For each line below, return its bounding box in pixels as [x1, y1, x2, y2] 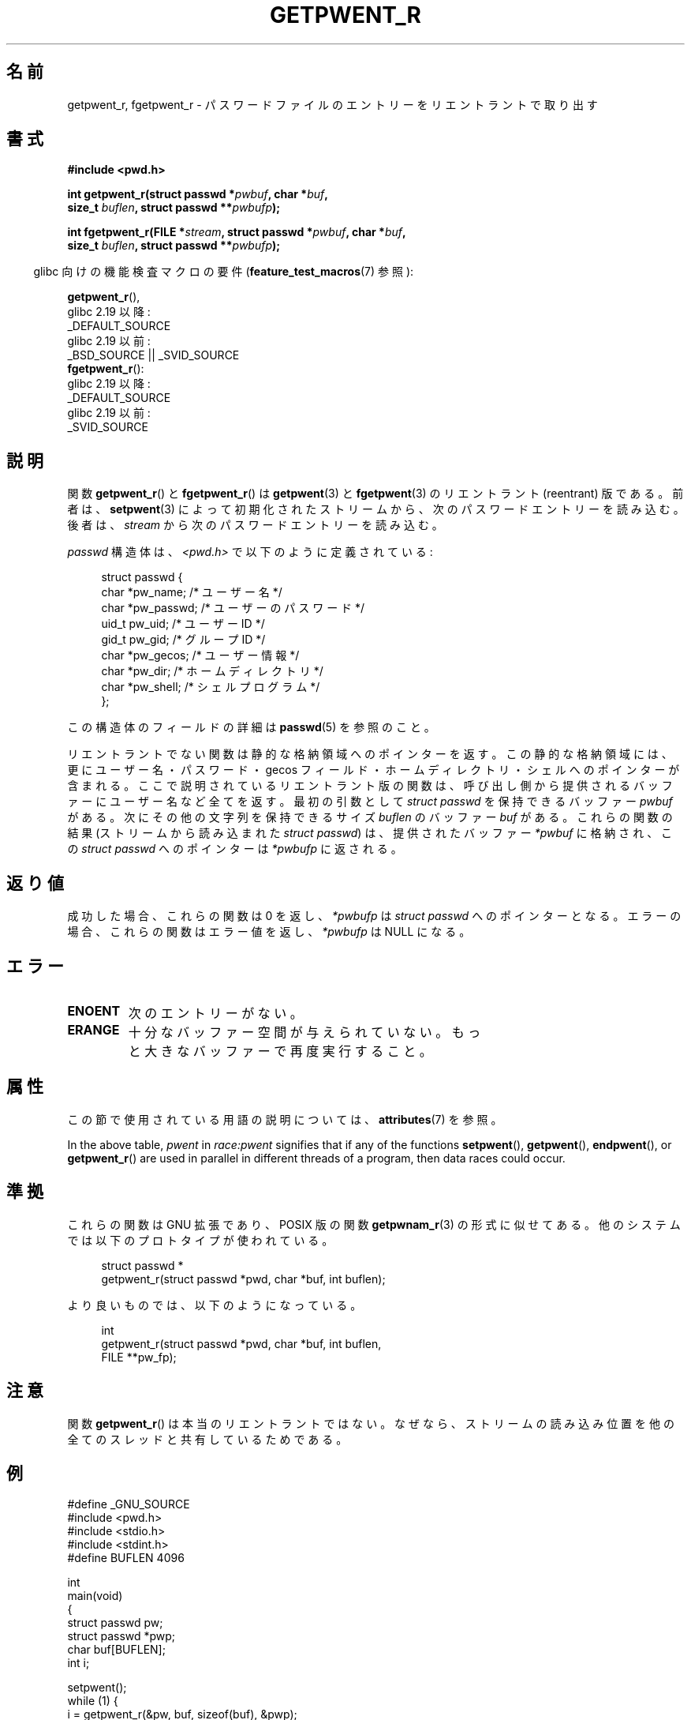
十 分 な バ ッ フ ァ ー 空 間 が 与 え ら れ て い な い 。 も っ [128, 1023, 481, 1040]
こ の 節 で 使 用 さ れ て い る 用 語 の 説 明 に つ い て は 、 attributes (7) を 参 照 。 [67, 1112, 502, 1126]
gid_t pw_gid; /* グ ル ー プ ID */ [101, 633, 266, 647]
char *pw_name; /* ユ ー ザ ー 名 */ [101, 585, 282, 599]
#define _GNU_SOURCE [67, 1497, 190, 1512]
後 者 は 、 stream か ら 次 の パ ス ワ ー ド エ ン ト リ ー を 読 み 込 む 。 [67, 518, 443, 532]
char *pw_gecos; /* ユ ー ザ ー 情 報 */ [101, 648, 300, 663]
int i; [67, 1656, 90, 1670]
